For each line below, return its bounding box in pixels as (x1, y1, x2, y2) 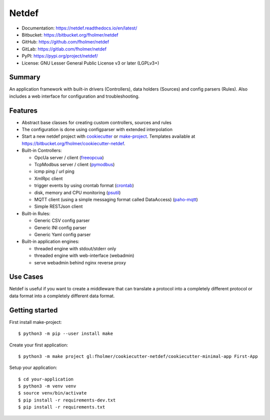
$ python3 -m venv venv (18, 383, 76, 389)
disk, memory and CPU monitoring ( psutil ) (34, 189, 121, 195)
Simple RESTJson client (34, 203, 83, 210)
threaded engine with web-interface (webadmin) (34, 253, 134, 259)
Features (9, 106, 37, 115)
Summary (9, 73, 40, 82)
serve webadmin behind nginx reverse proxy (34, 259, 126, 265)
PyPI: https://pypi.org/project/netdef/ (21, 53, 98, 59)
